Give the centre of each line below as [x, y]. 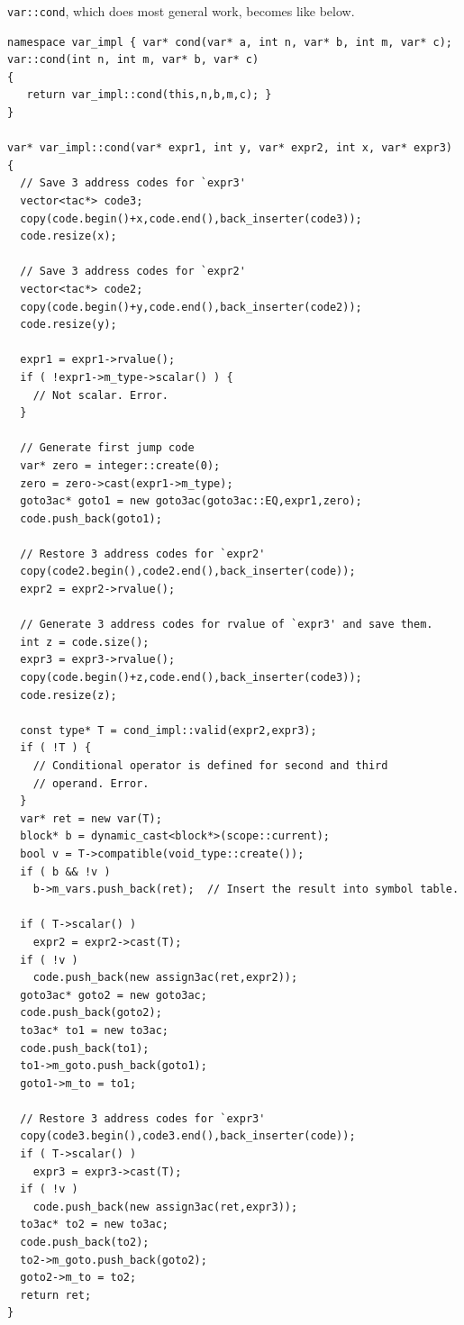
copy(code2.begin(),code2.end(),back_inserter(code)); [188, 572]
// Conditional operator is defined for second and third [210, 766]
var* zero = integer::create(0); [120, 465]
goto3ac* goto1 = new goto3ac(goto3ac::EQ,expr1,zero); [191, 501]
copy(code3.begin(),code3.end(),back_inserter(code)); [188, 1136]
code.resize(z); [68, 695]
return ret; [56, 1295]
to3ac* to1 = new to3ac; [94, 1030]
